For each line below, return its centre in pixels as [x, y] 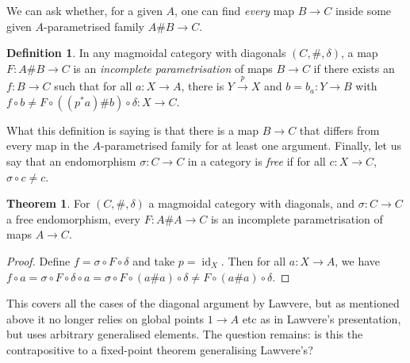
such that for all [93, 86]
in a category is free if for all [257, 160]
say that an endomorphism [71, 160]
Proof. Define [38, 260]
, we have [358, 260]
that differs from [339, 130]
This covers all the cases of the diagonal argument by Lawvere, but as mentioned [203, 303]
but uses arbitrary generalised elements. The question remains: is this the [185, 334]
